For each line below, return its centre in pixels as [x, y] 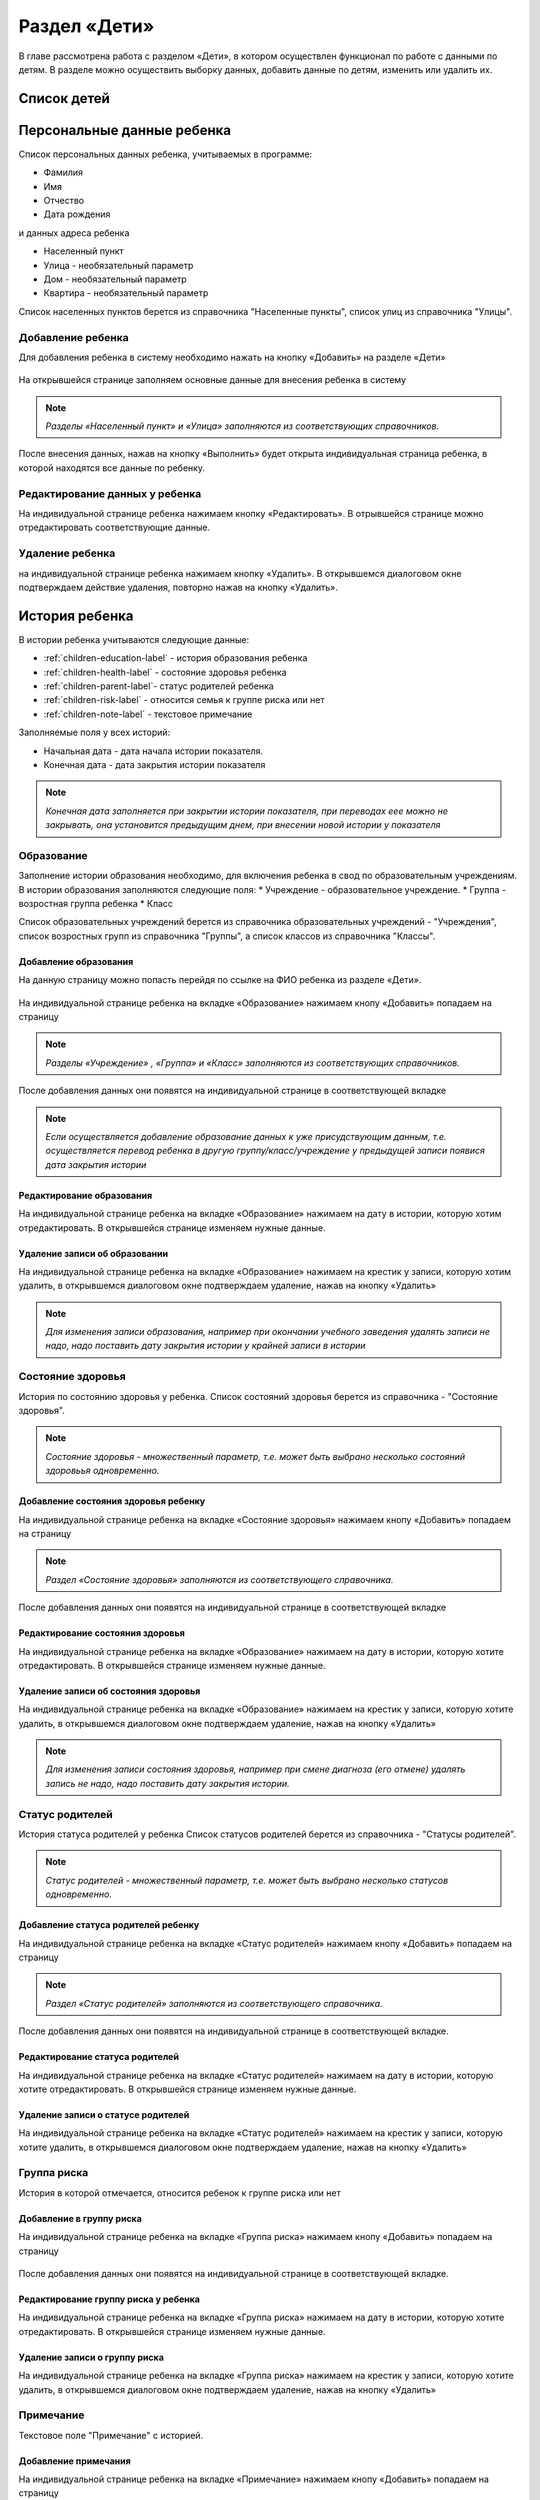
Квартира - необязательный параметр [126, 293]
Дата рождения [77, 214]
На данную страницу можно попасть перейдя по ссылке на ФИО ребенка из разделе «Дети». [220, 980]
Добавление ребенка [73, 337]
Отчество [64, 201]
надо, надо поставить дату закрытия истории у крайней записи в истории [205, 1346]
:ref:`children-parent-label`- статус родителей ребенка [158, 686]
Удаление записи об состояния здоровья [109, 1691]
